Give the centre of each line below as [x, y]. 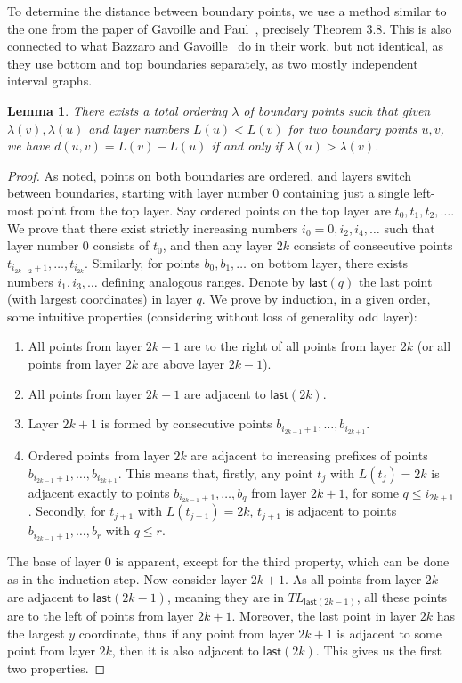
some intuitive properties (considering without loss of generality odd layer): [212, 316]
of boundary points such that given [337, 110]
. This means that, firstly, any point [215, 472]
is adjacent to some [389, 633]
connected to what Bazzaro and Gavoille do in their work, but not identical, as [226, 46]
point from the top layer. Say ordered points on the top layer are [214, 210]
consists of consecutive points [373, 245]
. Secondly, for [67, 511]
